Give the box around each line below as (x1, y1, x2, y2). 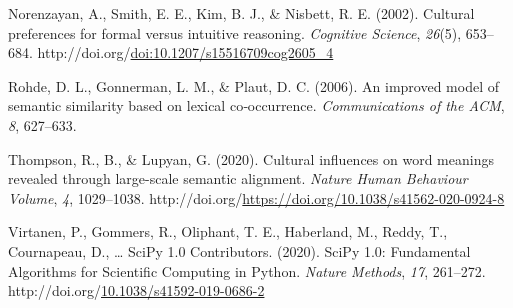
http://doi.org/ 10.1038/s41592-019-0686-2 (8, 280, 265, 301)
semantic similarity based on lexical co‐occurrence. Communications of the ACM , (8, 95, 505, 116)
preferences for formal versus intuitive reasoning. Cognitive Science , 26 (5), (8, 22, 462, 43)
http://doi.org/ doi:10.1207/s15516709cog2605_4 (37, 42, 334, 63)
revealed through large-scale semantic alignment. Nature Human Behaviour (8, 168, 468, 189)
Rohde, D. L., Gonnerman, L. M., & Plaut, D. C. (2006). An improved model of (8, 75, 499, 96)
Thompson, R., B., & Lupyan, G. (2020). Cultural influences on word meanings (8, 148, 494, 169)
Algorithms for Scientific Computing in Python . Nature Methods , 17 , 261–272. (8, 260, 486, 281)
